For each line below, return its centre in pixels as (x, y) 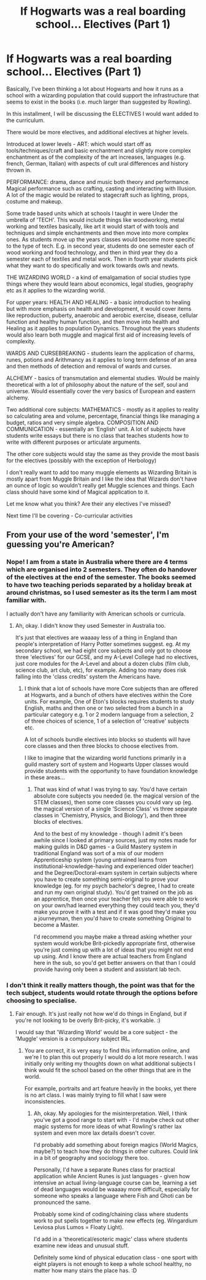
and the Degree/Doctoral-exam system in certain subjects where (115, 872)
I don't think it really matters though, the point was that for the (101, 985)
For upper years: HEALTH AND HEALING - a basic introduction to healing (98, 302)
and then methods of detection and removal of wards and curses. (89, 366)
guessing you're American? (60, 545)
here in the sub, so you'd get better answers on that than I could (115, 962)
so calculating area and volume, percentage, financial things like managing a (103, 416)
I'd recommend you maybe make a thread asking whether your (113, 937)
